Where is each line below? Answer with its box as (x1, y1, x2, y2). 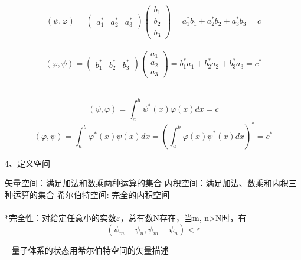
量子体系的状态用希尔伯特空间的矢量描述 (11, 243, 169, 256)
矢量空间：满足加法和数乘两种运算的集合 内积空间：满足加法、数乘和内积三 (5, 177, 297, 189)
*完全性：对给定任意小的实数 (5, 212, 116, 224)
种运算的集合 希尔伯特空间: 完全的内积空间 (5, 188, 170, 200)
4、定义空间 (5, 157, 50, 169)
